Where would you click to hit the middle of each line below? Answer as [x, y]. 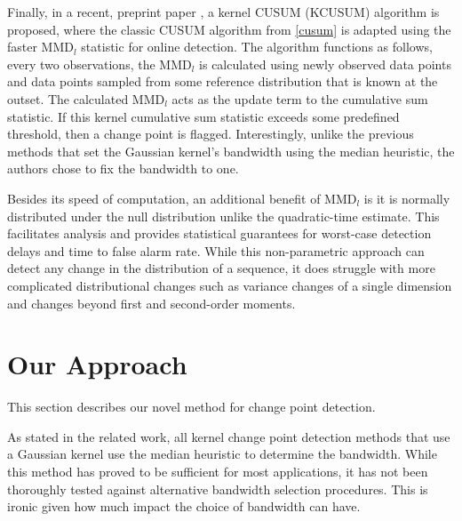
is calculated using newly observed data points [325, 64]
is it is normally [407, 198]
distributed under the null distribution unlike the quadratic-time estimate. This [223, 216]
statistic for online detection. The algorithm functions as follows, [257, 47]
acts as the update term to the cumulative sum [300, 98]
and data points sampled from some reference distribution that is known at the [223, 81]
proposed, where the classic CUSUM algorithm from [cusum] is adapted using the [229, 29]
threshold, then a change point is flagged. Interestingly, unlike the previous [211, 134]
